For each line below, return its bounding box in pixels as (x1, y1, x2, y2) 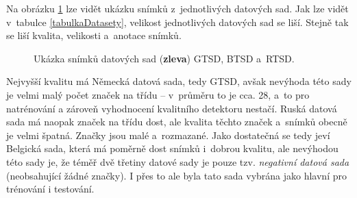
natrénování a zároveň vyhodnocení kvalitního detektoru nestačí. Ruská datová (6, 101, 337, 115)
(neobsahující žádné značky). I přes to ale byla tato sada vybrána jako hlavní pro (6, 168, 347, 182)
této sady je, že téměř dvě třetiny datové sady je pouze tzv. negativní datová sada (6, 154, 349, 169)
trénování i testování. (6, 182, 95, 196)
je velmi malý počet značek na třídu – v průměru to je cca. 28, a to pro (6, 87, 310, 101)
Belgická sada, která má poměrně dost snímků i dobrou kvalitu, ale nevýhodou (6, 141, 338, 156)
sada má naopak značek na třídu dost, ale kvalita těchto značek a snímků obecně (6, 114, 347, 129)
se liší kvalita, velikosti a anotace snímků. (6, 28, 182, 42)
